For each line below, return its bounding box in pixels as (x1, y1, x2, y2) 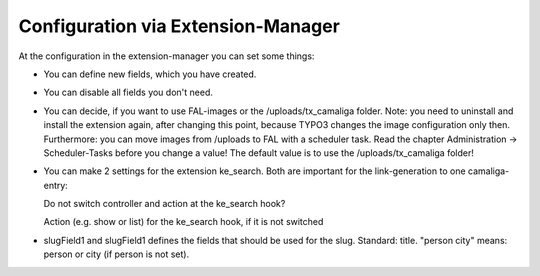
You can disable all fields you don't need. (43, 86, 214, 99)
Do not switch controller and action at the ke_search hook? (43, 198, 286, 210)
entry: (43, 179, 69, 191)
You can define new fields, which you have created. (43, 68, 257, 80)
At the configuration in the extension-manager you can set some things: (18, 50, 315, 62)
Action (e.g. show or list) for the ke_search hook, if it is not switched (43, 216, 324, 228)
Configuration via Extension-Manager (18, 15, 340, 37)
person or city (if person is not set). (43, 248, 190, 260)
